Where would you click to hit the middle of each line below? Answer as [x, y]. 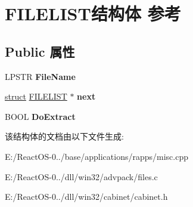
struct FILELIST [36, 96]
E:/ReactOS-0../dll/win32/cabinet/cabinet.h [86, 197]
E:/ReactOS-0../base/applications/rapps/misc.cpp [96, 156]
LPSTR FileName [40, 76]
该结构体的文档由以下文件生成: [64, 136]
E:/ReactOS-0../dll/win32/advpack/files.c [81, 176]
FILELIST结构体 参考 [93, 13]
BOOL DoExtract [40, 116]
